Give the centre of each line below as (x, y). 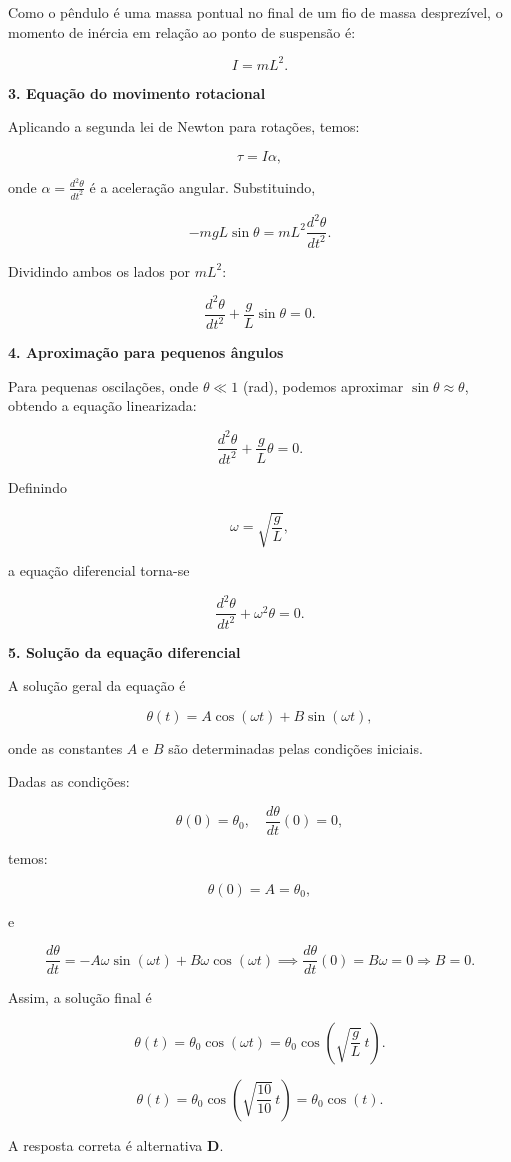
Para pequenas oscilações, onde (103, 385)
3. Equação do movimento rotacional (137, 92)
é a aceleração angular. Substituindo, (202, 186)
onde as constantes (65, 747)
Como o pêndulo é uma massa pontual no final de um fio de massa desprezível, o (255, 12)
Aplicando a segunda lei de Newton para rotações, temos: (184, 126)
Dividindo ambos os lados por (99, 270)
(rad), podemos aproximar (323, 385)
